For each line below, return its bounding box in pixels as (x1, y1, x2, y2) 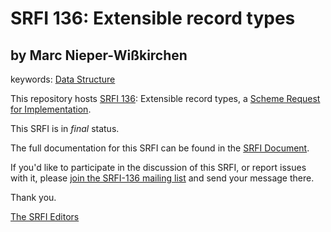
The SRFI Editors (10, 211, 80, 222)
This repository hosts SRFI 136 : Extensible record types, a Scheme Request (10, 93, 321, 104)
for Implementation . (10, 103, 92, 115)
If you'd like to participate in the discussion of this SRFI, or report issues (10, 162, 307, 173)
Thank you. (10, 192, 57, 203)
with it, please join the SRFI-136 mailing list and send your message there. (10, 172, 315, 184)
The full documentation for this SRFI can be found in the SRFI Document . (10, 142, 310, 154)
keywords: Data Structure (10, 73, 116, 85)
